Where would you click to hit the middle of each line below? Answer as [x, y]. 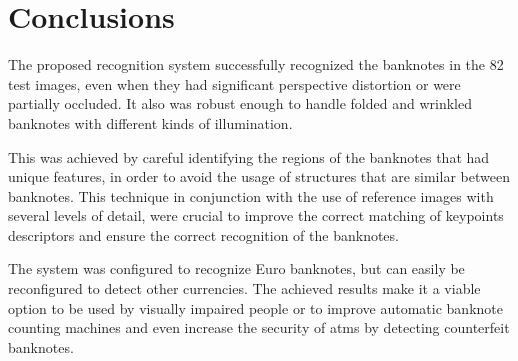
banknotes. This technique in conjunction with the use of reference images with [251, 195]
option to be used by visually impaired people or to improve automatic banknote [255, 307]
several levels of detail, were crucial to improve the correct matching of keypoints [256, 215]
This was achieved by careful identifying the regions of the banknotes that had [249, 156]
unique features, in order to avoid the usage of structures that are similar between [259, 176]
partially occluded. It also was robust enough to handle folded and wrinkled [240, 103]
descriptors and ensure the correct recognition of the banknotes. [203, 234]
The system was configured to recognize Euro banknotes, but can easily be [236, 268]
